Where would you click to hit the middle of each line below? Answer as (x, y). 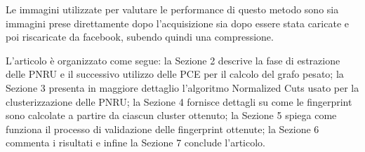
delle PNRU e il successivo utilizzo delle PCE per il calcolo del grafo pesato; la (175, 74)
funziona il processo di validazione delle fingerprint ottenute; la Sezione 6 (162, 129)
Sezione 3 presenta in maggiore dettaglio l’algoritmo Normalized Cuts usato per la (182, 87)
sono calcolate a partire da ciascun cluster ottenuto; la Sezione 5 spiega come (171, 115)
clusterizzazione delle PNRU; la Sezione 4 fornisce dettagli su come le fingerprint (179, 101)
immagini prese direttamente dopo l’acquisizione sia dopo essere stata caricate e (178, 23)
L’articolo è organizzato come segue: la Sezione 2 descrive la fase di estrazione (173, 60)
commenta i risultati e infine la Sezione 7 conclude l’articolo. (135, 143)
